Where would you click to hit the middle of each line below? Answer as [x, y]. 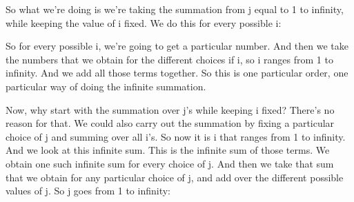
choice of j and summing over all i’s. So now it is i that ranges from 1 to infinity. [176, 136]
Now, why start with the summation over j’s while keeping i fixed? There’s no [170, 109]
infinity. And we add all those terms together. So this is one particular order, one [177, 73]
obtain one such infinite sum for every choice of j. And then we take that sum [170, 163]
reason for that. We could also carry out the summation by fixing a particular [170, 123]
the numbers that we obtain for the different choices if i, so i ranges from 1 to [169, 59]
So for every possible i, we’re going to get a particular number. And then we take [177, 46]
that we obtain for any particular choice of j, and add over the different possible [175, 177]
